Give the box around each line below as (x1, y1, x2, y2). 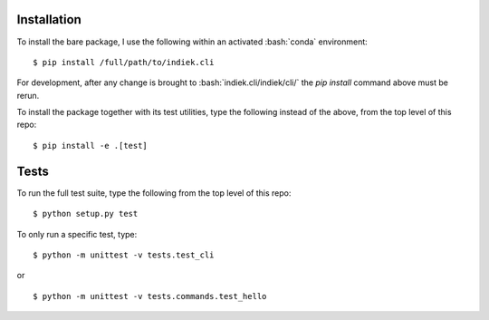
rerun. (16, 90, 40, 101)
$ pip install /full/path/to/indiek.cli (33, 57, 215, 67)
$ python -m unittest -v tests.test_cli (33, 249, 215, 260)
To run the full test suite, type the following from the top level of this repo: (16, 187, 292, 199)
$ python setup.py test (33, 208, 139, 219)
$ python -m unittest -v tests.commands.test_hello (33, 291, 267, 301)
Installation (16, 12, 81, 27)
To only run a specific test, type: (16, 228, 138, 239)
